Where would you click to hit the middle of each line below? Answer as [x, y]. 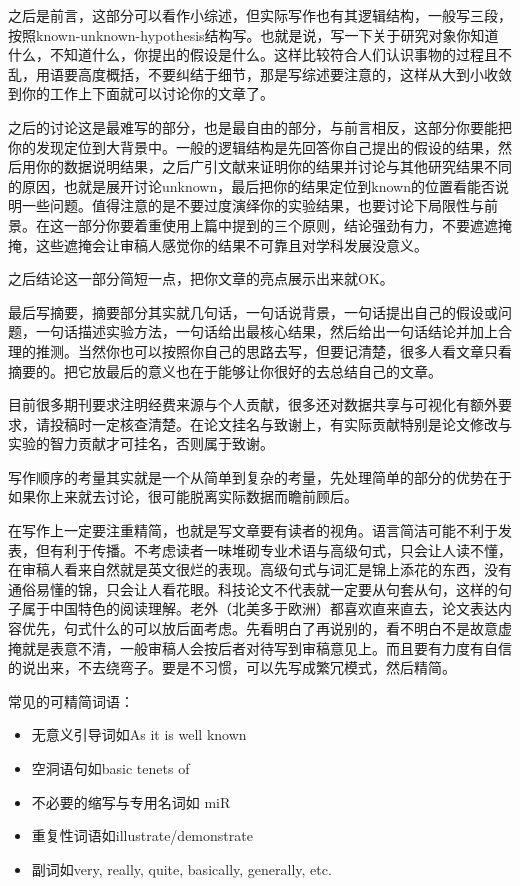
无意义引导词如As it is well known [139, 734]
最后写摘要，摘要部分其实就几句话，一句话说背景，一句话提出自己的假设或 [253, 311]
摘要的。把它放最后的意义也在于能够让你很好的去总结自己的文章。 [225, 370]
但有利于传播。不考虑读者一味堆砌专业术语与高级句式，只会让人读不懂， [273, 549]
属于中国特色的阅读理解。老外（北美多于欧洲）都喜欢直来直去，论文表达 [259, 608]
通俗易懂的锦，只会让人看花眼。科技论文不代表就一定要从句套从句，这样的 [253, 588]
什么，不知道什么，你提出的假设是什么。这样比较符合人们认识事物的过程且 [253, 54]
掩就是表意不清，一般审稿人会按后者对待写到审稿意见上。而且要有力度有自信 [260, 647]
